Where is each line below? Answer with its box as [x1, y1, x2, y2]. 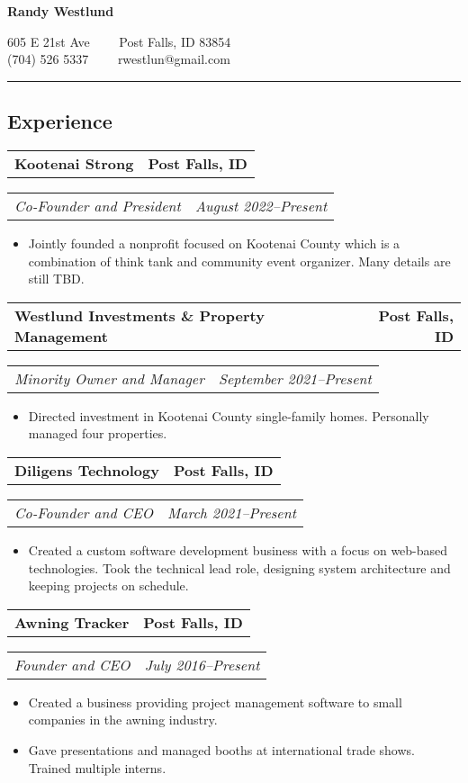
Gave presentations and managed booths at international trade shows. [28, 740, 415, 759]
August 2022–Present [194, 194, 328, 216]
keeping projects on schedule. [28, 576, 189, 595]
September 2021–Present [218, 367, 372, 389]
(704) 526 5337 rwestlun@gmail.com [7, 49, 230, 68]
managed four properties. [28, 424, 167, 443]
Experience [7, 107, 112, 135]
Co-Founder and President [14, 194, 181, 216]
